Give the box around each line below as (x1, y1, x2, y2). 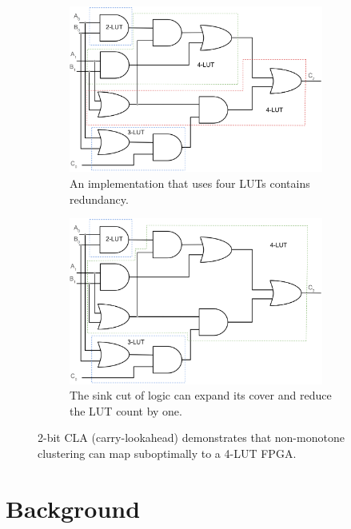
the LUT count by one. (70, 402, 182, 419)
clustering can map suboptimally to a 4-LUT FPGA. (38, 444, 297, 461)
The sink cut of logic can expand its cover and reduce (70, 387, 332, 404)
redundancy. (70, 190, 129, 207)
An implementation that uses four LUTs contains (70, 174, 310, 191)
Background (6, 491, 141, 524)
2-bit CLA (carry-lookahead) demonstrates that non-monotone (38, 429, 345, 446)
